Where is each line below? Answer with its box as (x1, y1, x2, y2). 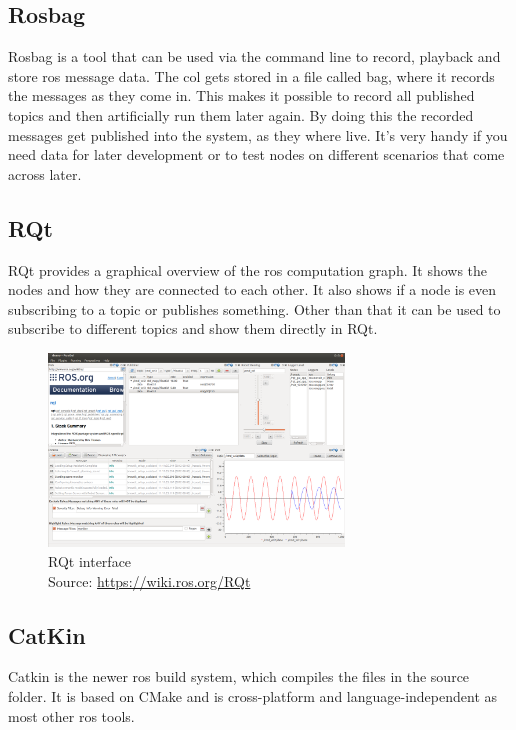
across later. (8, 163, 82, 184)
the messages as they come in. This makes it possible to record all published (8, 85, 475, 106)
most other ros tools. (8, 705, 135, 726)
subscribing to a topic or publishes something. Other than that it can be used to (8, 298, 501, 319)
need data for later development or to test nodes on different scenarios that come (8, 144, 505, 165)
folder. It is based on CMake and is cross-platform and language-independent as (8, 685, 498, 706)
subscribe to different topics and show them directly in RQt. (8, 318, 378, 339)
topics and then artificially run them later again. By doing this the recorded (8, 104, 474, 125)
